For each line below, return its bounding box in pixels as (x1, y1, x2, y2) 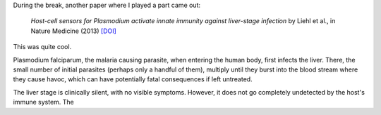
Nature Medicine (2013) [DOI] (30, 27, 116, 35)
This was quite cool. (13, 43, 72, 51)
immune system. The (13, 98, 74, 107)
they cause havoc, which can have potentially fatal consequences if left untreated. (13, 75, 253, 83)
